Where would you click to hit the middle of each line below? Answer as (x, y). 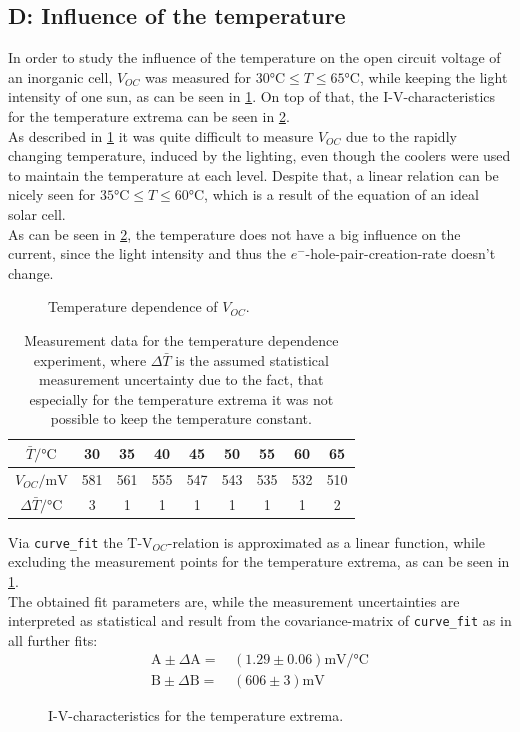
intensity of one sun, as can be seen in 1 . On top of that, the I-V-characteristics (252, 96)
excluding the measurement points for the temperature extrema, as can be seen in (259, 561)
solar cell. (37, 213)
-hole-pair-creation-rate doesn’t (400, 253)
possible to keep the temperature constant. (181, 418)
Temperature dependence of (133, 306)
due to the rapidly (401, 135)
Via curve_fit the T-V (80, 541)
